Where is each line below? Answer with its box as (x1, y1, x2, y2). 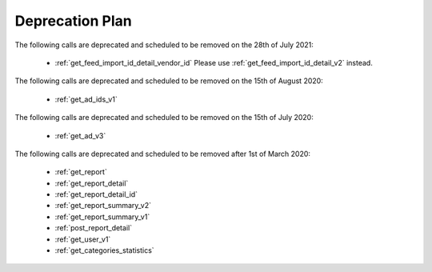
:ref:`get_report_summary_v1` (54, 212, 150, 222)
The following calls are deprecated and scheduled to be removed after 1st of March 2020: (14, 149, 311, 158)
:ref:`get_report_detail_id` (54, 190, 138, 199)
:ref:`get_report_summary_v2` (54, 201, 152, 210)
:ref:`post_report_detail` (54, 223, 132, 233)
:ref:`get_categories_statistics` (54, 246, 155, 255)
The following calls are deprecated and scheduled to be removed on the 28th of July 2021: (14, 40, 314, 50)
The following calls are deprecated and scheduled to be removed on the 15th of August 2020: (14, 76, 323, 86)
